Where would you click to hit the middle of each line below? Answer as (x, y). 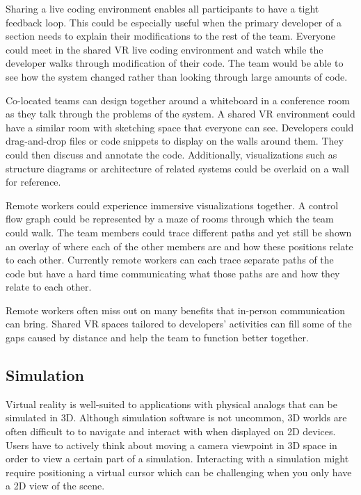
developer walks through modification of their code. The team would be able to (175, 63)
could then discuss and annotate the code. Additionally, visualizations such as (171, 154)
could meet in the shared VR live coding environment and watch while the (165, 49)
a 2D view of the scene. (55, 486)
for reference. (33, 182)
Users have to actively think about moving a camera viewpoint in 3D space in (171, 445)
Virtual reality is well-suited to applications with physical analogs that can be (171, 404)
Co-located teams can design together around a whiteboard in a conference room (178, 100)
